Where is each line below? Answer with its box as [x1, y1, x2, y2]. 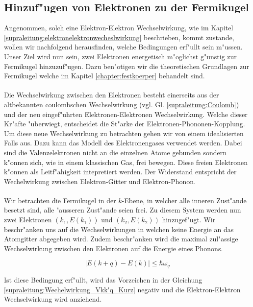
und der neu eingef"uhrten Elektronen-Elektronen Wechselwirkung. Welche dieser [4, 109, 248, 119]
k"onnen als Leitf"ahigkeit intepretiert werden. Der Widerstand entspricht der [4, 166, 237, 177]
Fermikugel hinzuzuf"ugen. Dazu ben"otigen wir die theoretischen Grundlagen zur [4, 61, 250, 71]
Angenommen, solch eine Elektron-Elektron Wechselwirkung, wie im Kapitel [4, 23, 233, 33]
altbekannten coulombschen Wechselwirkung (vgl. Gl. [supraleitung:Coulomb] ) [4, 99, 239, 109]
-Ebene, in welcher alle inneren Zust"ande [122, 195, 247, 205]
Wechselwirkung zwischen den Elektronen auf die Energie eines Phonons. [4, 243, 223, 253]
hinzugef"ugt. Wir [162, 214, 216, 225]
